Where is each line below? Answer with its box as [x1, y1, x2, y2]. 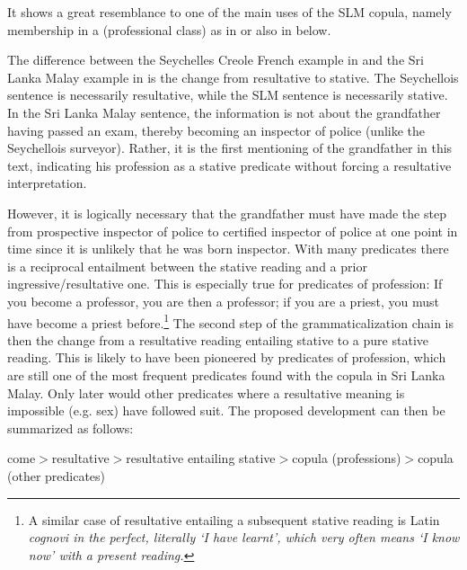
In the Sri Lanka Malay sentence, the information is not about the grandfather [7, 102, 441, 121]
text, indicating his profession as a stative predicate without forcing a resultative [7, 156, 452, 174]
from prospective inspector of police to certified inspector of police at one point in [7, 221, 458, 240]
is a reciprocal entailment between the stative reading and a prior [7, 256, 367, 275]
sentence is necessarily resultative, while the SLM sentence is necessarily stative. [7, 85, 448, 104]
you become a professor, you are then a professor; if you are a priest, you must [7, 291, 439, 310]
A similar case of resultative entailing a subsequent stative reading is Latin [28, 510, 440, 529]
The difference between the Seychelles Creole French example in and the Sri [7, 50, 424, 69]
